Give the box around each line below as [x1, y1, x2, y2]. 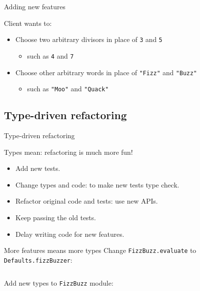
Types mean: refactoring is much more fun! [4, 146, 133, 157]
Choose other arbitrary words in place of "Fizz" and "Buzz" [15, 67, 197, 77]
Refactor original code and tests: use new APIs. [15, 196, 158, 206]
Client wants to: [4, 18, 52, 28]
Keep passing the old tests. [15, 212, 96, 222]
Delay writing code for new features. [15, 229, 124, 239]
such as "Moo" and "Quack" [27, 83, 109, 94]
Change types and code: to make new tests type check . [15, 179, 179, 189]
